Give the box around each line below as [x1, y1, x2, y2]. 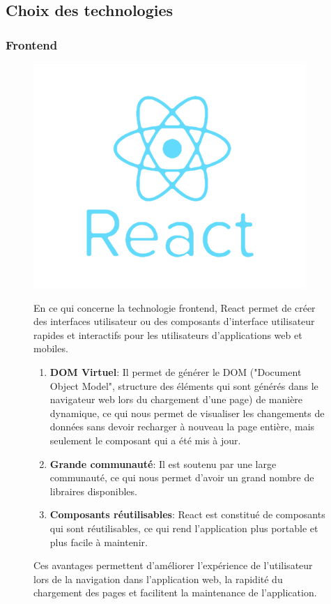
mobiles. [33, 341, 68, 356]
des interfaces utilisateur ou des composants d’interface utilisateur [33, 314, 315, 329]
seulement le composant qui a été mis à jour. [49, 432, 241, 447]
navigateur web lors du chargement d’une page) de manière [49, 392, 303, 407]
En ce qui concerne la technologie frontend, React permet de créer [33, 300, 316, 315]
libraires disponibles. [49, 483, 137, 498]
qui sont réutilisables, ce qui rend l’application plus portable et [49, 520, 318, 535]
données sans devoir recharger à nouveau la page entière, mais [49, 419, 315, 434]
